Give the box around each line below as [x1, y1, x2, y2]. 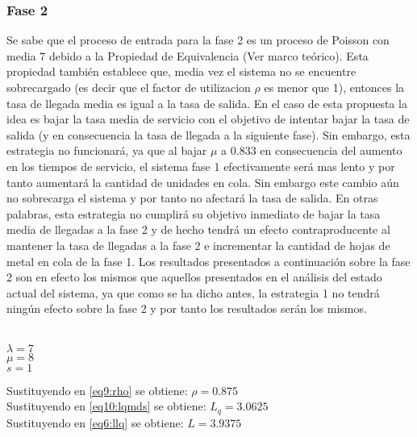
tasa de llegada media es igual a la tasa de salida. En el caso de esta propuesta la [6, 94, 407, 111]
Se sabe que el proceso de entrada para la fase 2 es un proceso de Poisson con [6, 31, 390, 48]
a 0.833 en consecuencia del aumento [221, 142, 402, 159]
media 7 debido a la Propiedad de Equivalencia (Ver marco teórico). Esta [6, 47, 369, 64]
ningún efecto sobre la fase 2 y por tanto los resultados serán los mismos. [6, 300, 367, 317]
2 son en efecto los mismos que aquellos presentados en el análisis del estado [6, 268, 382, 285]
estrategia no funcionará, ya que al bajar [6, 142, 207, 159]
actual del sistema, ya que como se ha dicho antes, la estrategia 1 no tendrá [6, 284, 380, 301]
